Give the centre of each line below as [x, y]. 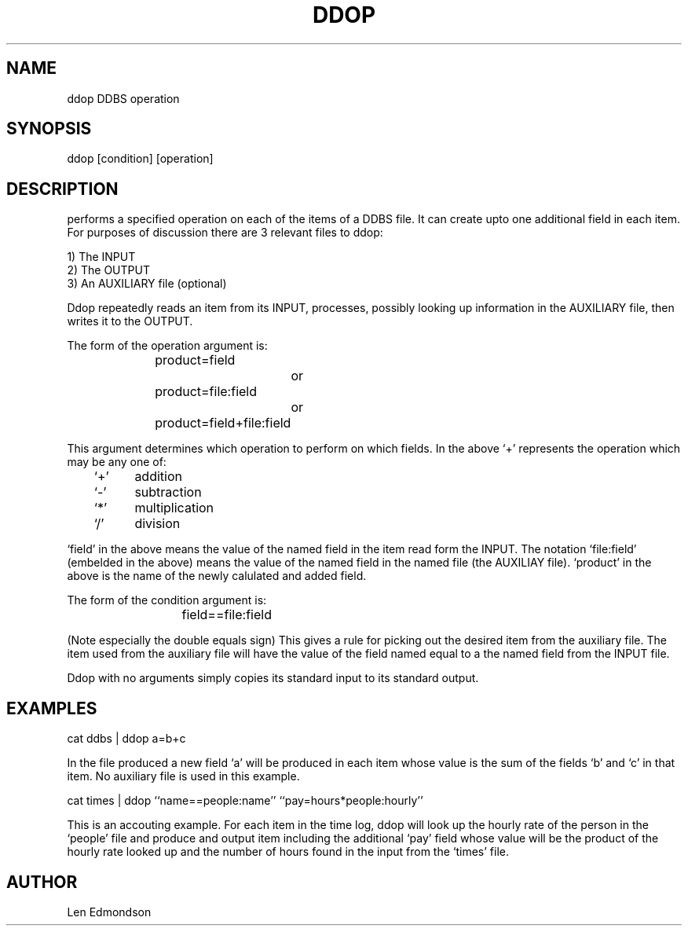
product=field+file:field [223, 423]
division [157, 524]
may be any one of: [117, 462]
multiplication [174, 508]
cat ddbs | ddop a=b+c [126, 739]
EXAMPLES [52, 708]
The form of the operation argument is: [167, 346]
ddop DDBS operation [123, 98]
